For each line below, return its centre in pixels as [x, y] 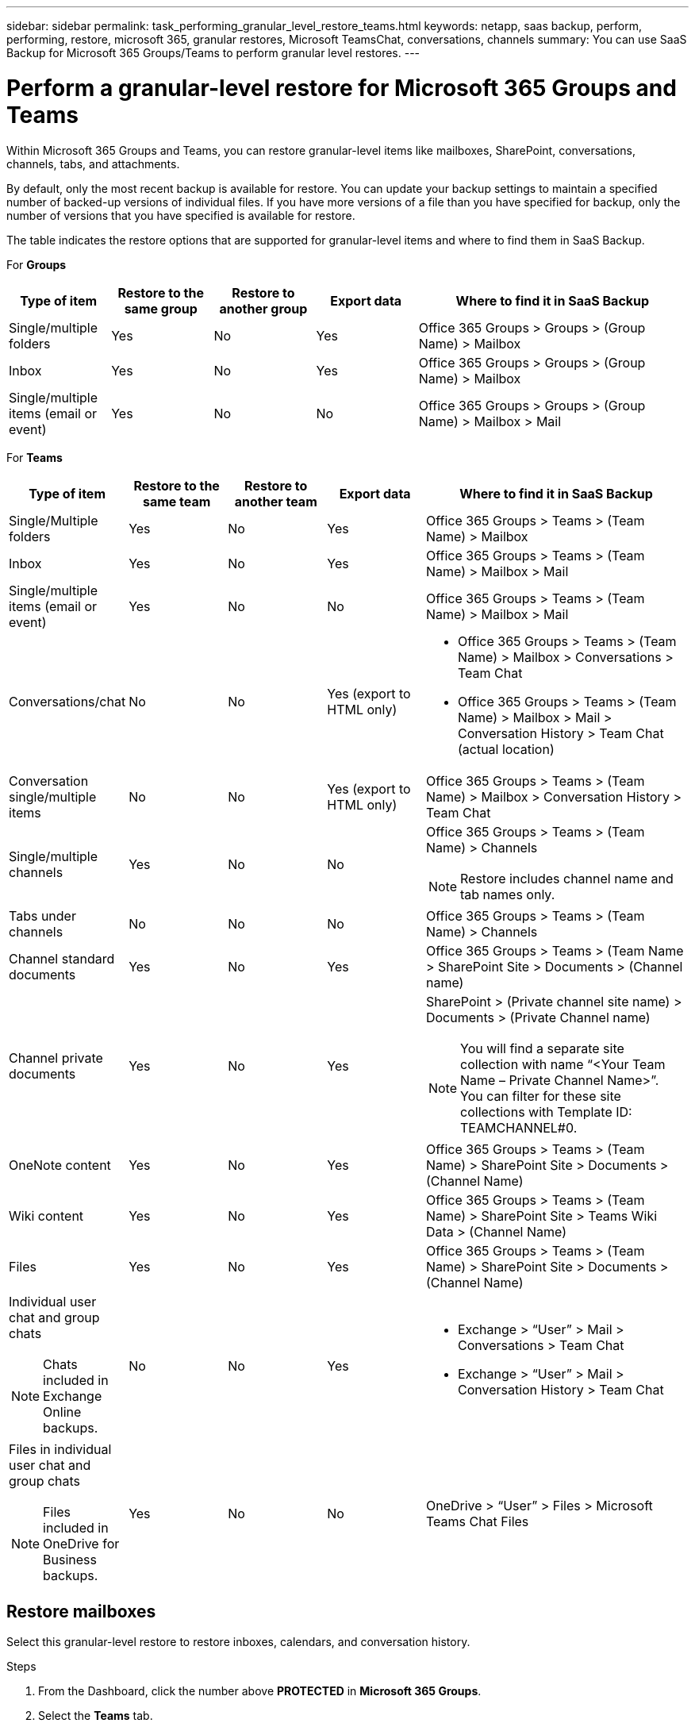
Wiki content [46, 1215]
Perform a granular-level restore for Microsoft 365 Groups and [342, 88]
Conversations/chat [67, 701]
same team [177, 501]
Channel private [56, 1058]
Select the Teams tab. [96, 1716]
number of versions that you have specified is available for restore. [181, 215]
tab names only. [508, 894]
